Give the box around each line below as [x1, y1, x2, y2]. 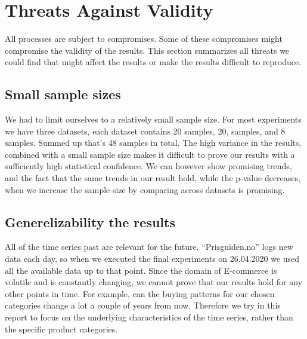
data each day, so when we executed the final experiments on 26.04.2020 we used [5, 252, 300, 265]
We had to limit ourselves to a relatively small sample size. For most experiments [5, 113, 302, 126]
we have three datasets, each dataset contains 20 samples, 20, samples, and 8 [5, 124, 286, 137]
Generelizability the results [5, 212, 175, 231]
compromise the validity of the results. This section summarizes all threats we [5, 44, 290, 56]
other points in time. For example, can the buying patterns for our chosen [5, 287, 275, 300]
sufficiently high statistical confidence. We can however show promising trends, [5, 160, 292, 172]
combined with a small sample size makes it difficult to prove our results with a [5, 148, 295, 160]
